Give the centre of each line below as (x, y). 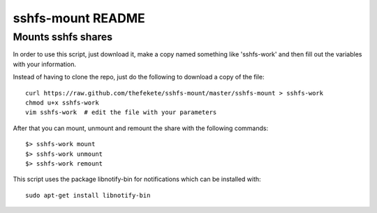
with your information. (45, 64)
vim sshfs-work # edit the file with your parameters (121, 112)
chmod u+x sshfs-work (62, 102)
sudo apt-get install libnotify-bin (88, 195)
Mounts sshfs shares (63, 37)
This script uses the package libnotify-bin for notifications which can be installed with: (137, 179)
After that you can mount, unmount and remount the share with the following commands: (141, 128)
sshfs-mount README (79, 18)
